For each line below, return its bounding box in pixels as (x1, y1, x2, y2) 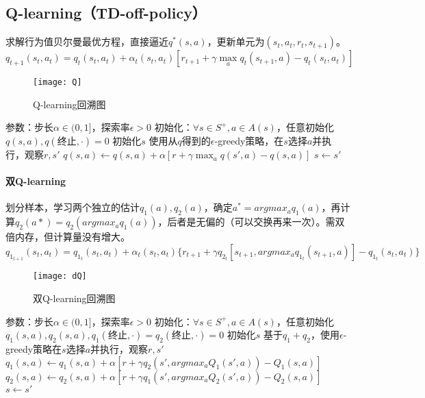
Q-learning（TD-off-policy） (5, 2, 207, 23)
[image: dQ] (33, 271, 87, 282)
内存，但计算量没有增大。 (14, 229, 130, 244)
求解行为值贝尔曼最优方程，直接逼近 (5, 34, 168, 49)
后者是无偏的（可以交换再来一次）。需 (167, 214, 335, 229)
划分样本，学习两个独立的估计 (5, 200, 140, 214)
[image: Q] (33, 77, 82, 88)
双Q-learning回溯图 (33, 290, 116, 305)
